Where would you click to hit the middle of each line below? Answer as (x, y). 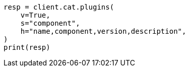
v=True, (35, 15)
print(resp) (27, 47)
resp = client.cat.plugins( (59, 7)
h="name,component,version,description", (103, 31)
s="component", (50, 23)
